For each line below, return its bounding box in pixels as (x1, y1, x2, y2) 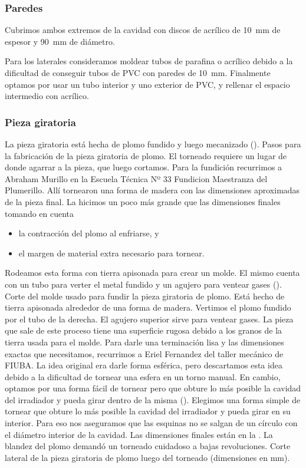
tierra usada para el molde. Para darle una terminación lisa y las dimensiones (5, 335, 284, 348)
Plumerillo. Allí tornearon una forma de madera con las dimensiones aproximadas (5, 184, 300, 196)
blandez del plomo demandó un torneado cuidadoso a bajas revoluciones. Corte (5, 440, 291, 452)
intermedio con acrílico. (5, 90, 89, 102)
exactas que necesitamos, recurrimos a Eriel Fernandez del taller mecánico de (5, 347, 284, 360)
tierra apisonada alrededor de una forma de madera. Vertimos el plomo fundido (5, 301, 291, 314)
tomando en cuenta (5, 207, 74, 219)
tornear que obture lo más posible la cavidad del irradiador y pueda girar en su (5, 405, 291, 417)
